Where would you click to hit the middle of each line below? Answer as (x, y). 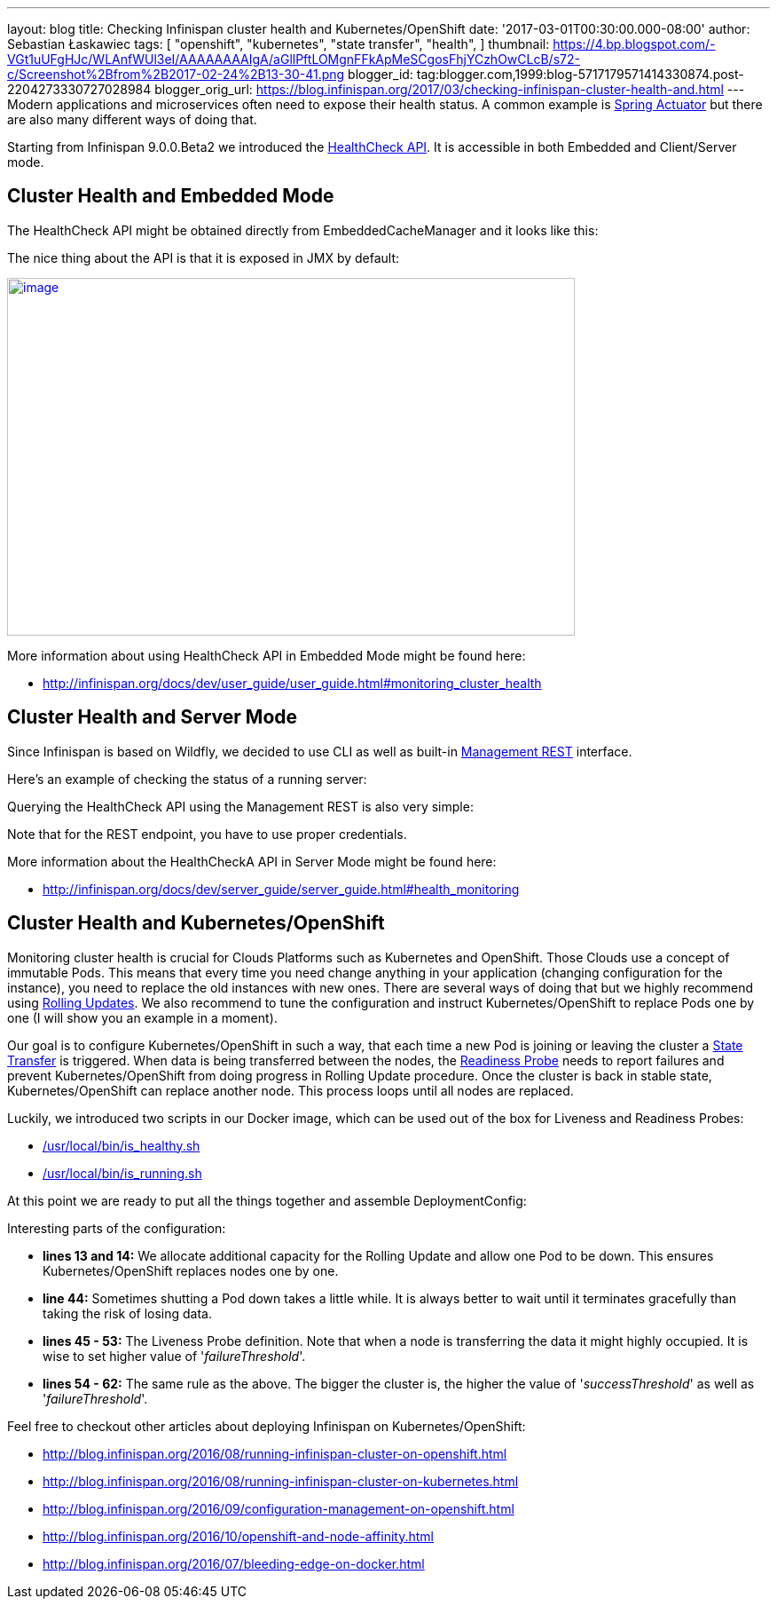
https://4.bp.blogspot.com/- (634, 44)
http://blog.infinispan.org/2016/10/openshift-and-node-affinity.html (238, 1536)
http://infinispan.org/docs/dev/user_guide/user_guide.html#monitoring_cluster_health (292, 683)
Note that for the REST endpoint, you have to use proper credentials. (207, 834)
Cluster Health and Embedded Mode (171, 196)
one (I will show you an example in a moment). (142, 1017)
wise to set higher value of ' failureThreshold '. (174, 1356)
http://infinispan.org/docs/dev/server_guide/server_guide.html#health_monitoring (281, 889)
